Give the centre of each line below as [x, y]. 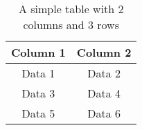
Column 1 [38, 52]
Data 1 [38, 73]
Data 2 [104, 73]
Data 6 [104, 113]
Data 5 [38, 113]
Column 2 [104, 52]
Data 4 [104, 93]
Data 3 [38, 93]
